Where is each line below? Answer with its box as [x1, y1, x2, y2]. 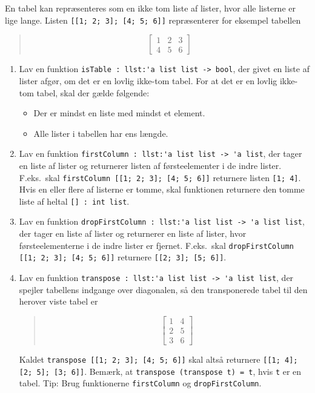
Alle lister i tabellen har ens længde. [33, 127, 168, 139]
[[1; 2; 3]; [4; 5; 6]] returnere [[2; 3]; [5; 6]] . [19, 251, 227, 263]
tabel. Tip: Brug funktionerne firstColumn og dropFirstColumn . [19, 377, 262, 389]
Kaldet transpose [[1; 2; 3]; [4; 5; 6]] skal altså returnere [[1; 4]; [19, 352, 298, 365]
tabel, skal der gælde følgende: [36, 86, 150, 99]
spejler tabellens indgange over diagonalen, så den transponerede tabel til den [19, 283, 308, 296]
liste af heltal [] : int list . [19, 194, 130, 207]
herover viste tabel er [19, 295, 98, 308]
